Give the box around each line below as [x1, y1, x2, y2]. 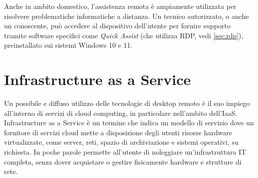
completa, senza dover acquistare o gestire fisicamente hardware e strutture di [4, 156, 242, 167]
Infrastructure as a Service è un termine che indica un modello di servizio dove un [4, 117, 254, 128]
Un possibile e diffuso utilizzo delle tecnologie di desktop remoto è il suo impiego [4, 98, 250, 108]
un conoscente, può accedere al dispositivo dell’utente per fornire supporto [4, 20, 231, 31]
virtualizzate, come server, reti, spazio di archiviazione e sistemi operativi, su [4, 137, 239, 147]
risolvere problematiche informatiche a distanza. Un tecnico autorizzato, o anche [4, 10, 249, 21]
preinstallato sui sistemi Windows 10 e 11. [4, 40, 132, 50]
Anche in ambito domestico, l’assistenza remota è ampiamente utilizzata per [4, 1, 237, 11]
